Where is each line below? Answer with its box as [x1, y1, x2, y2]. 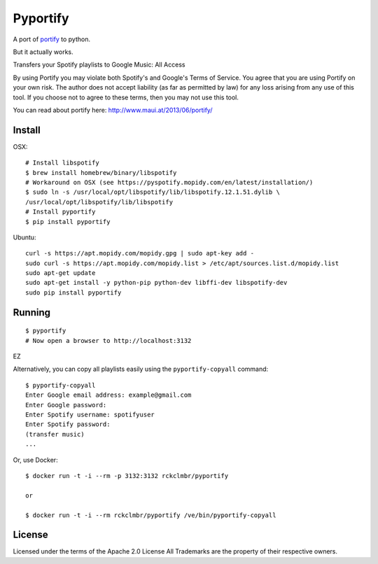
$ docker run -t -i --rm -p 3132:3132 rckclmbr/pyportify [25, 472, 229, 479]
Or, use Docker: [13, 456, 59, 464]
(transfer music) [25, 430, 85, 438]
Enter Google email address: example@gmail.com [25, 391, 192, 399]
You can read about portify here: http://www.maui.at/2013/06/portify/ [13, 106, 213, 114]
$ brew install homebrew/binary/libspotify [25, 169, 177, 176]
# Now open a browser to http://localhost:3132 [25, 337, 192, 344]
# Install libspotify [25, 159, 99, 167]
